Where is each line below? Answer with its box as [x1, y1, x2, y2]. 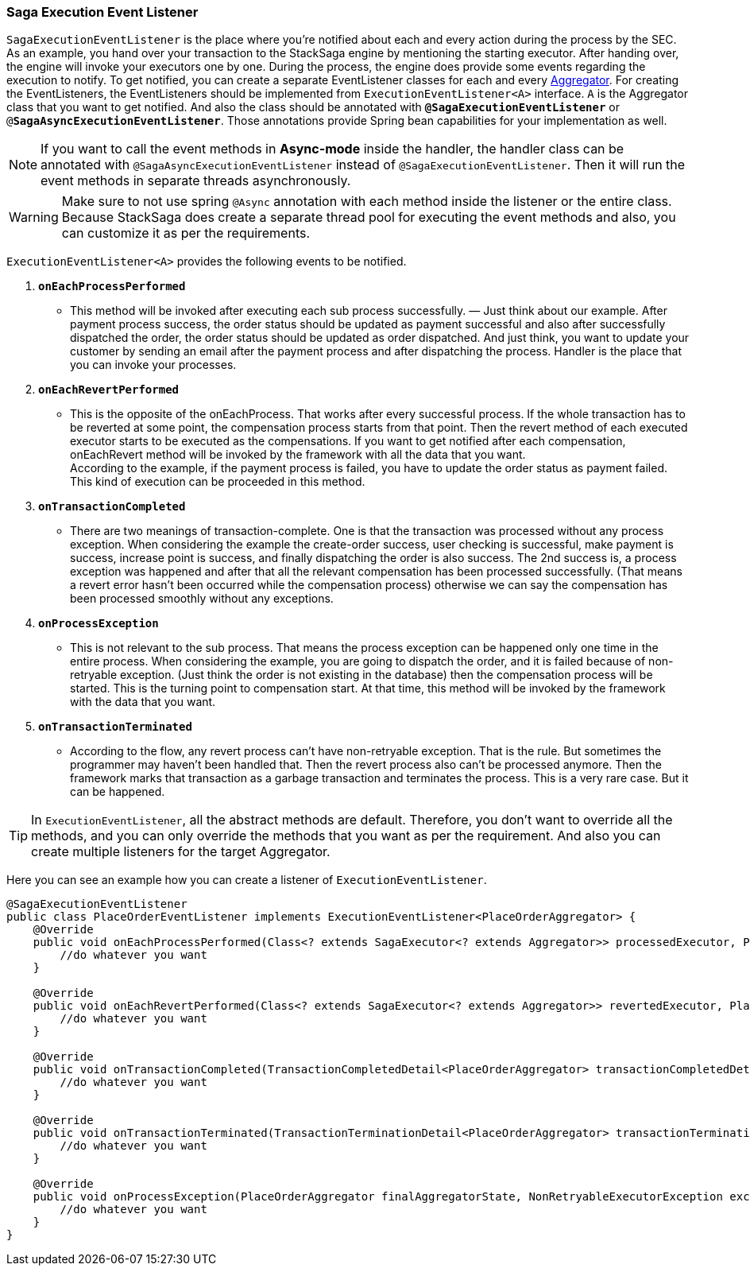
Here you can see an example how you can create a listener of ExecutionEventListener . [6, 873, 487, 887]
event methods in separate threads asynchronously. [41, 173, 351, 189]
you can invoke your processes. [70, 358, 237, 372]
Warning [9, 209, 59, 226]
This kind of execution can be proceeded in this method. [70, 475, 365, 489]
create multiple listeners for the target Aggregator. [31, 843, 331, 860]
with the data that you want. [70, 695, 216, 709]
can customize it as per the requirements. [61, 225, 311, 242]
